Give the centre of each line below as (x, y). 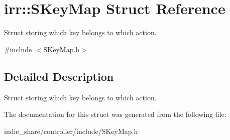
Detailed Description (59, 76)
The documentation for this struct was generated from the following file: (115, 114)
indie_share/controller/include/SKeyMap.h (71, 131)
